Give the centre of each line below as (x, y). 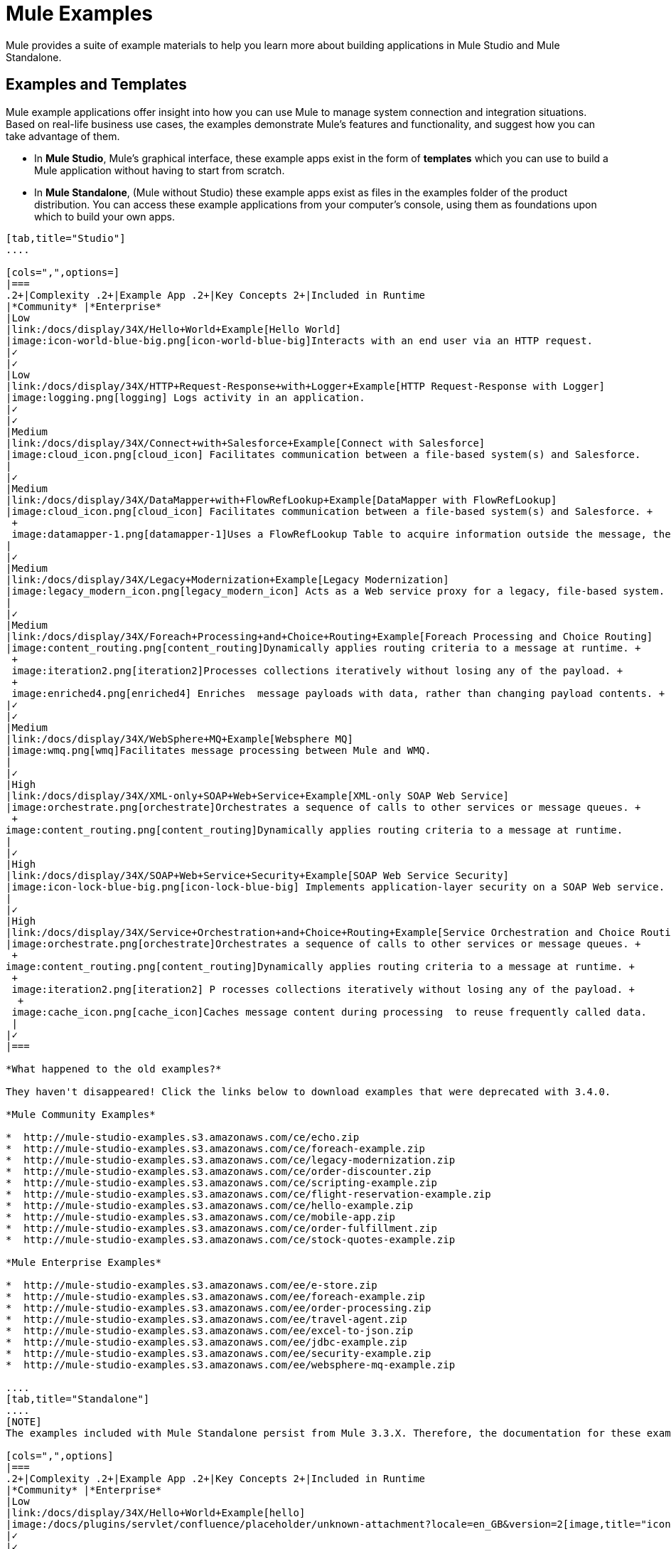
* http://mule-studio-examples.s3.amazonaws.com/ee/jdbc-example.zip (206, 1342)
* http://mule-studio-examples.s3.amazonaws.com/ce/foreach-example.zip (216, 1148)
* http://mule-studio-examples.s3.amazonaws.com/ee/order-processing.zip (219, 1308)
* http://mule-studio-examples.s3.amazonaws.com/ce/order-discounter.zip (219, 1171)
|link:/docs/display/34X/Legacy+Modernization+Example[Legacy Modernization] (227, 579)
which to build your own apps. (104, 216)
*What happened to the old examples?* (114, 1069)
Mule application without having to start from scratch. (160, 170)
